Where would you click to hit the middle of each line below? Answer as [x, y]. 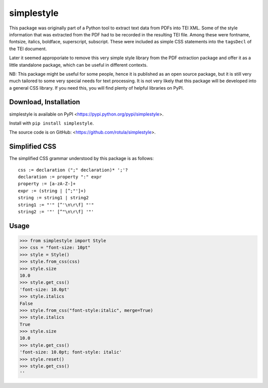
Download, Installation [45, 102]
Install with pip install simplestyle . [52, 123]
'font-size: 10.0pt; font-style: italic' [71, 352]
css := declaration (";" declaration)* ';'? [73, 170]
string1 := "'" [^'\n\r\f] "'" [56, 205]
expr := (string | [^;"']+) [52, 191]
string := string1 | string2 [53, 198]
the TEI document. [28, 49]
